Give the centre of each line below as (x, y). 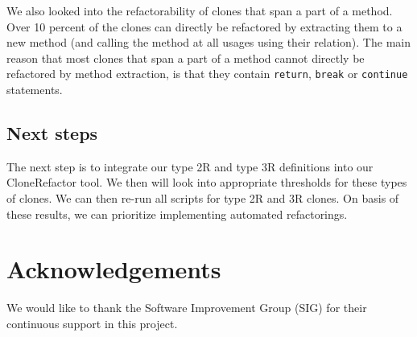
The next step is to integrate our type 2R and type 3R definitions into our (190, 166)
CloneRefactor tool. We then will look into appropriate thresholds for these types (207, 182)
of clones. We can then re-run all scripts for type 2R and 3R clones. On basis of (203, 198)
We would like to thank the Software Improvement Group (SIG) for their (187, 308)
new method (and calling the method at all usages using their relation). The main (208, 42)
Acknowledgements (114, 269)
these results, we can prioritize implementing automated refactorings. (177, 214)
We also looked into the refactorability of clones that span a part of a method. (200, 10)
